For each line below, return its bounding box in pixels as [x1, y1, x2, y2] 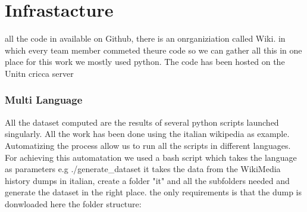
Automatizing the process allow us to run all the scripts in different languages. [5, 139, 291, 151]
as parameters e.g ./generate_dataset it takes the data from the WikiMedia [5, 163, 281, 175]
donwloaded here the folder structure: [5, 197, 142, 210]
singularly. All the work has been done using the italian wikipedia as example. [5, 127, 290, 140]
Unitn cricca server [5, 67, 74, 79]
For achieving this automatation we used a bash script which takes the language [5, 151, 297, 163]
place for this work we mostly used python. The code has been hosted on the [5, 55, 285, 68]
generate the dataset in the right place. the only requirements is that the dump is [5, 186, 302, 198]
